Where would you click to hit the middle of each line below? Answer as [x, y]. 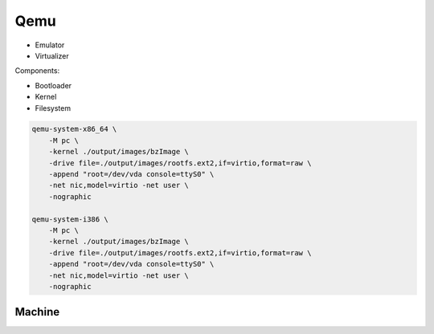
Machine [37, 312]
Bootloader [53, 85]
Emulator [50, 45]
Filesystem [53, 108]
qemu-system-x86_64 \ [74, 129]
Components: [37, 71]
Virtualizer [52, 55]
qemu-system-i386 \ [70, 219]
